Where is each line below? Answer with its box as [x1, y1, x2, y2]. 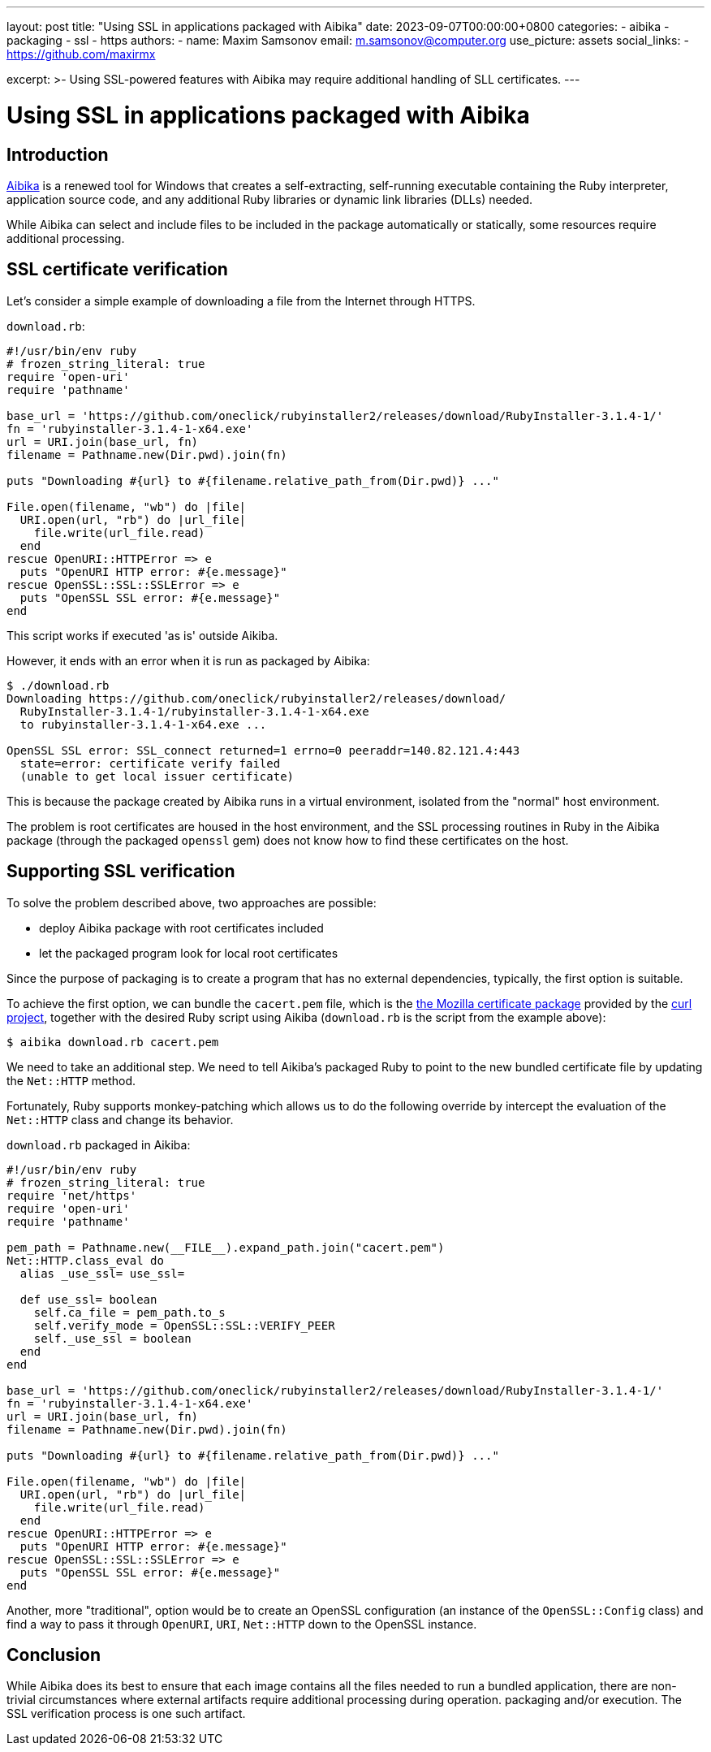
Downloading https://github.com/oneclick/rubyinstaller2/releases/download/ [6, 691, 506, 705]
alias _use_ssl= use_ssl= [19, 1266, 185, 1280]
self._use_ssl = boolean [33, 1331, 192, 1345]
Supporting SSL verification [6, 861, 235, 882]
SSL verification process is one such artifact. [6, 1707, 246, 1721]
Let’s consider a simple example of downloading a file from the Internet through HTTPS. [6, 293, 476, 308]
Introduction [6, 144, 109, 165]
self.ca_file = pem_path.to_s [33, 1305, 226, 1319]
